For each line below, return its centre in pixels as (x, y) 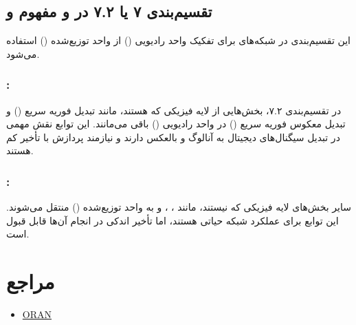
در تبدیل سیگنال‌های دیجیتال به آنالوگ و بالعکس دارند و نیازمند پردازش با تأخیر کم (173, 137)
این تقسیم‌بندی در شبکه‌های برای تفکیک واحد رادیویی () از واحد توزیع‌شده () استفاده (178, 40)
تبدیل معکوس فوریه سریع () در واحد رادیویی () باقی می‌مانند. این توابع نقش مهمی (176, 124)
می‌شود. (23, 53)
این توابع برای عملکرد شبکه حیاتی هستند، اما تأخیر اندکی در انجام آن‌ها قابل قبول (173, 220)
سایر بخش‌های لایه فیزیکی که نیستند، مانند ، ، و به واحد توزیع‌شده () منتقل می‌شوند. (179, 207)
